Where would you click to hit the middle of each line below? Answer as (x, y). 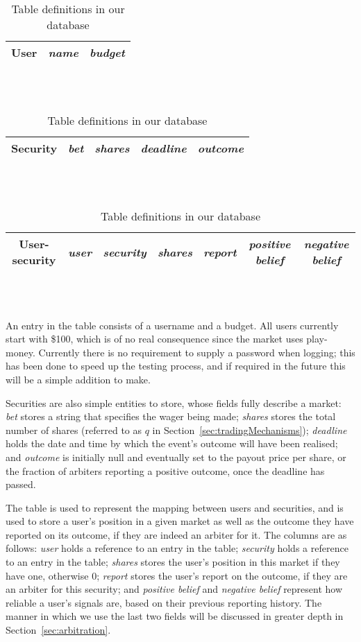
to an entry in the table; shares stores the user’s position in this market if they (173, 562)
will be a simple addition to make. (78, 379)
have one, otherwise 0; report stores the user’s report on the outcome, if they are (177, 575)
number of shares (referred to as (74, 430)
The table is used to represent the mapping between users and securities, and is (175, 507)
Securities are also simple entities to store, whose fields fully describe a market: (174, 402)
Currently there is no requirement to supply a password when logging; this (197, 352)
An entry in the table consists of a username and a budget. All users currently (172, 325)
